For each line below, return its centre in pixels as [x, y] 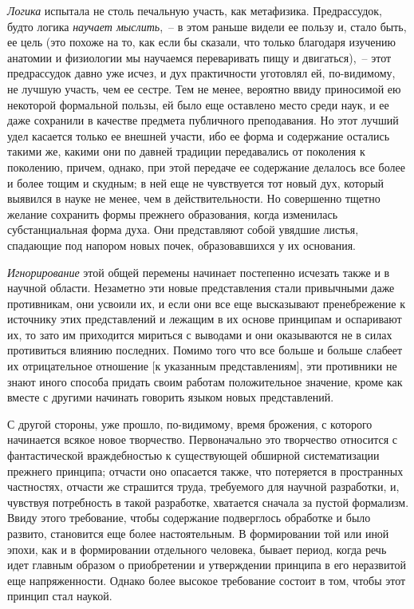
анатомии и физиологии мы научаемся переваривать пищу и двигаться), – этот [199, 57]
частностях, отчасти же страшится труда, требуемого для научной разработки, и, [203, 486]
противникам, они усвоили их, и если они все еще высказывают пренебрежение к [206, 303]
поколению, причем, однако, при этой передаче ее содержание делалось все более [206, 166]
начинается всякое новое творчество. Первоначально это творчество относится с [203, 439]
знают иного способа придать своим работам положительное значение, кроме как [205, 381]
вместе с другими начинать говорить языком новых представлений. [171, 397]
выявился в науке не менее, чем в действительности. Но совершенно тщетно [194, 198]
